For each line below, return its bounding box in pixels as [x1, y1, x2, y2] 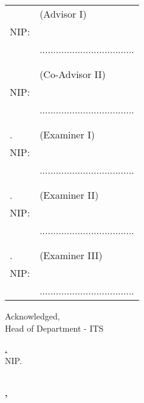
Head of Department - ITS [5, 321, 104, 334]
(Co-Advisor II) [39, 67, 106, 81]
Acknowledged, [5, 310, 60, 322]
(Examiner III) [39, 248, 103, 262]
